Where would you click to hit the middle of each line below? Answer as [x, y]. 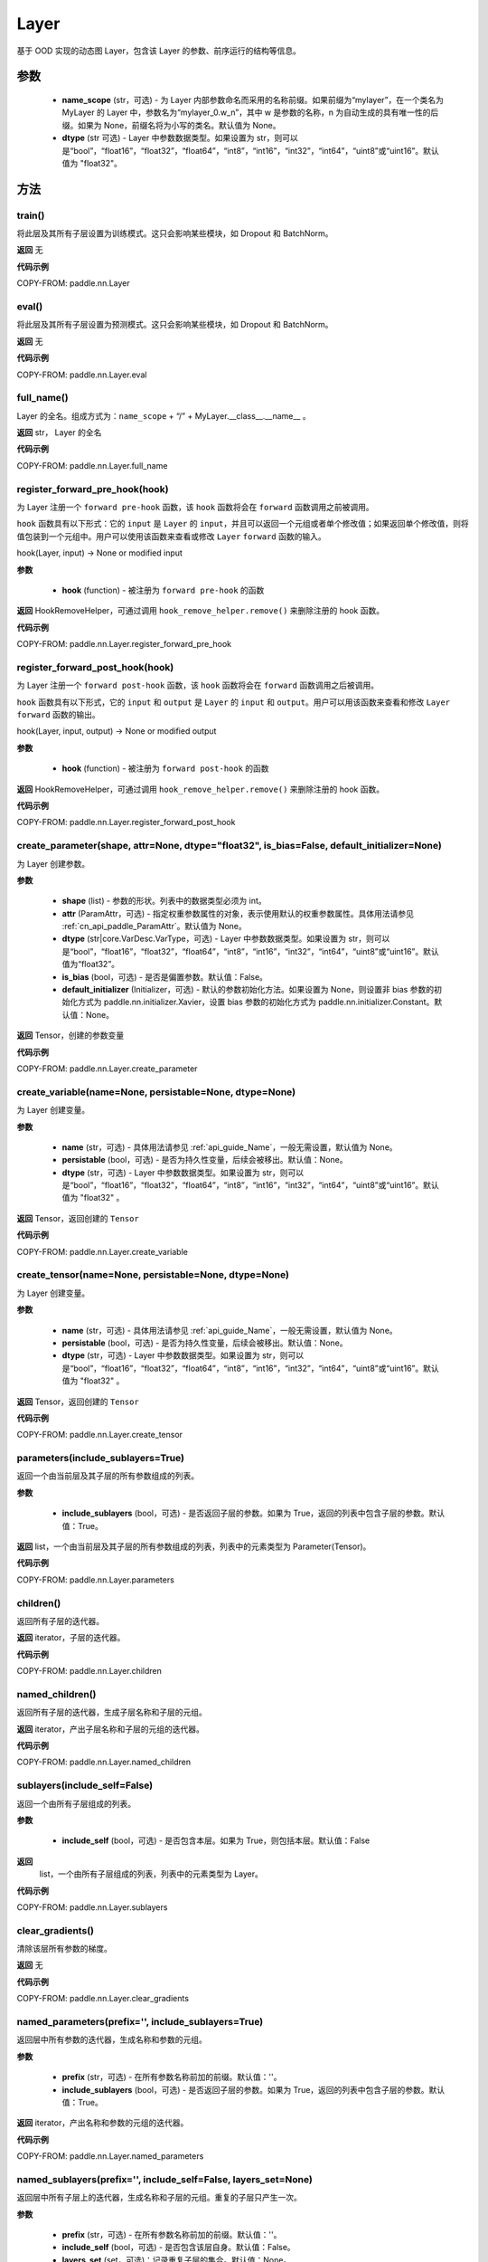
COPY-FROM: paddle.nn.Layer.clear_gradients [103, 1999]
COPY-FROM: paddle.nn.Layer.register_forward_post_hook [126, 822]
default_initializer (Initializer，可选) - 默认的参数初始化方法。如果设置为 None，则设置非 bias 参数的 [248, 990]
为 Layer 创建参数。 [53, 863]
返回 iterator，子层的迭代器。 [71, 1638]
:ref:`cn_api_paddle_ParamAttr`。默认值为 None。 [155, 927]
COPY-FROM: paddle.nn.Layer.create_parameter [107, 1069]
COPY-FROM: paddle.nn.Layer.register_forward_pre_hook [124, 644]
